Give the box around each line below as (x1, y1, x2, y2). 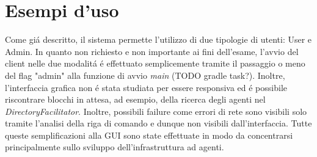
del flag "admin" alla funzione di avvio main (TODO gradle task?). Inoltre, (5, 68, 285, 81)
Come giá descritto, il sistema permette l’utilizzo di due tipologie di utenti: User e (5, 33, 312, 46)
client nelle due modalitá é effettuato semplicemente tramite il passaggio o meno (5, 57, 305, 70)
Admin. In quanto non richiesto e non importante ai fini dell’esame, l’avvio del (5, 45, 299, 57)
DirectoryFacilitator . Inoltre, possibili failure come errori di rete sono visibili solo (5, 104, 307, 117)
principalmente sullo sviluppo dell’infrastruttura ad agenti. (5, 141, 224, 153)
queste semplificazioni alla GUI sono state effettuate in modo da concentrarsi (5, 128, 293, 141)
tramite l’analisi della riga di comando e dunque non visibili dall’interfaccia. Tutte (5, 117, 312, 130)
